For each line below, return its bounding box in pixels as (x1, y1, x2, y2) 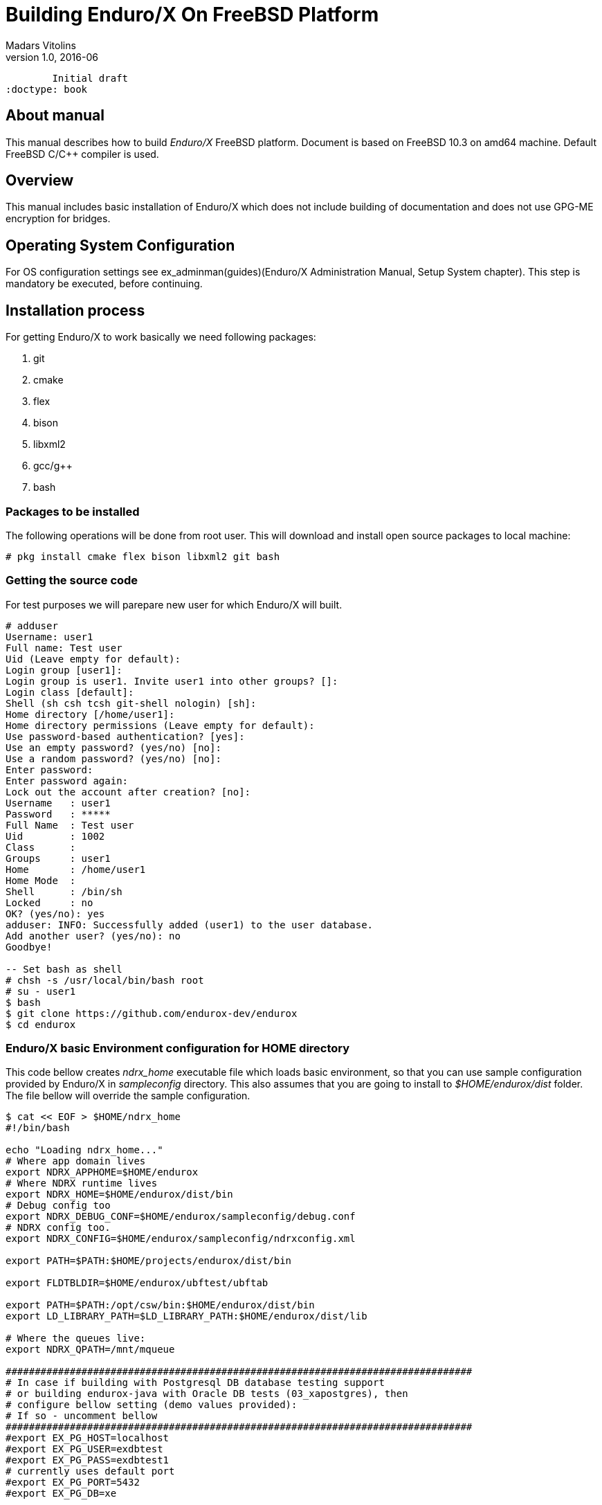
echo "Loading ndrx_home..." (6, 1144, 163, 1156)
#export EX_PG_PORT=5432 (6, 1477, 140, 1488)
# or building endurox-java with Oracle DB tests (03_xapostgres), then (6, 1388, 408, 1400)
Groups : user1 (6, 852, 111, 864)
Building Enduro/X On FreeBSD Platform (6, 3, 379, 26)
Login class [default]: (6, 686, 134, 698)
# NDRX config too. (6, 1222, 111, 1234)
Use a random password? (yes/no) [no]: (6, 752, 221, 764)
